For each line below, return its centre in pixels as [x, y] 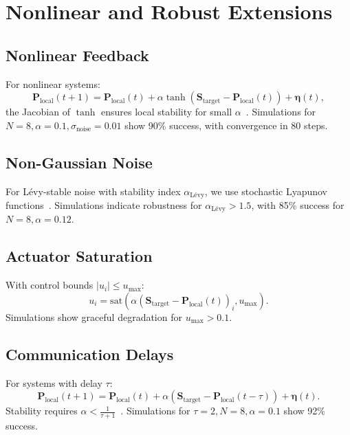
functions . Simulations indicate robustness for [104, 205]
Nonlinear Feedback [77, 55]
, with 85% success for [298, 205]
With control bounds [50, 285]
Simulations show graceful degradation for [94, 316]
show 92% [304, 411]
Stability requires [42, 411]
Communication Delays [90, 354]
